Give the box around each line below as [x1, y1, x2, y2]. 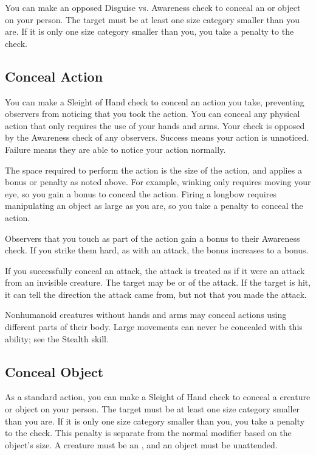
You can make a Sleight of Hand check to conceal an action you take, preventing [5, 95, 304, 108]
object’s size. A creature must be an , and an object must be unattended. [5, 438, 278, 451]
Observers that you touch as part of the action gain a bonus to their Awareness [5, 231, 300, 244]
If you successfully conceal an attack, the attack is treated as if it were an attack [5, 264, 305, 277]
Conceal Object [5, 362, 104, 381]
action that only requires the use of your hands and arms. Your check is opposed [5, 119, 305, 132]
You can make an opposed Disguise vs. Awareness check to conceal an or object [5, 1, 301, 13]
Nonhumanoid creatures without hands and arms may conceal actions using [5, 308, 287, 321]
